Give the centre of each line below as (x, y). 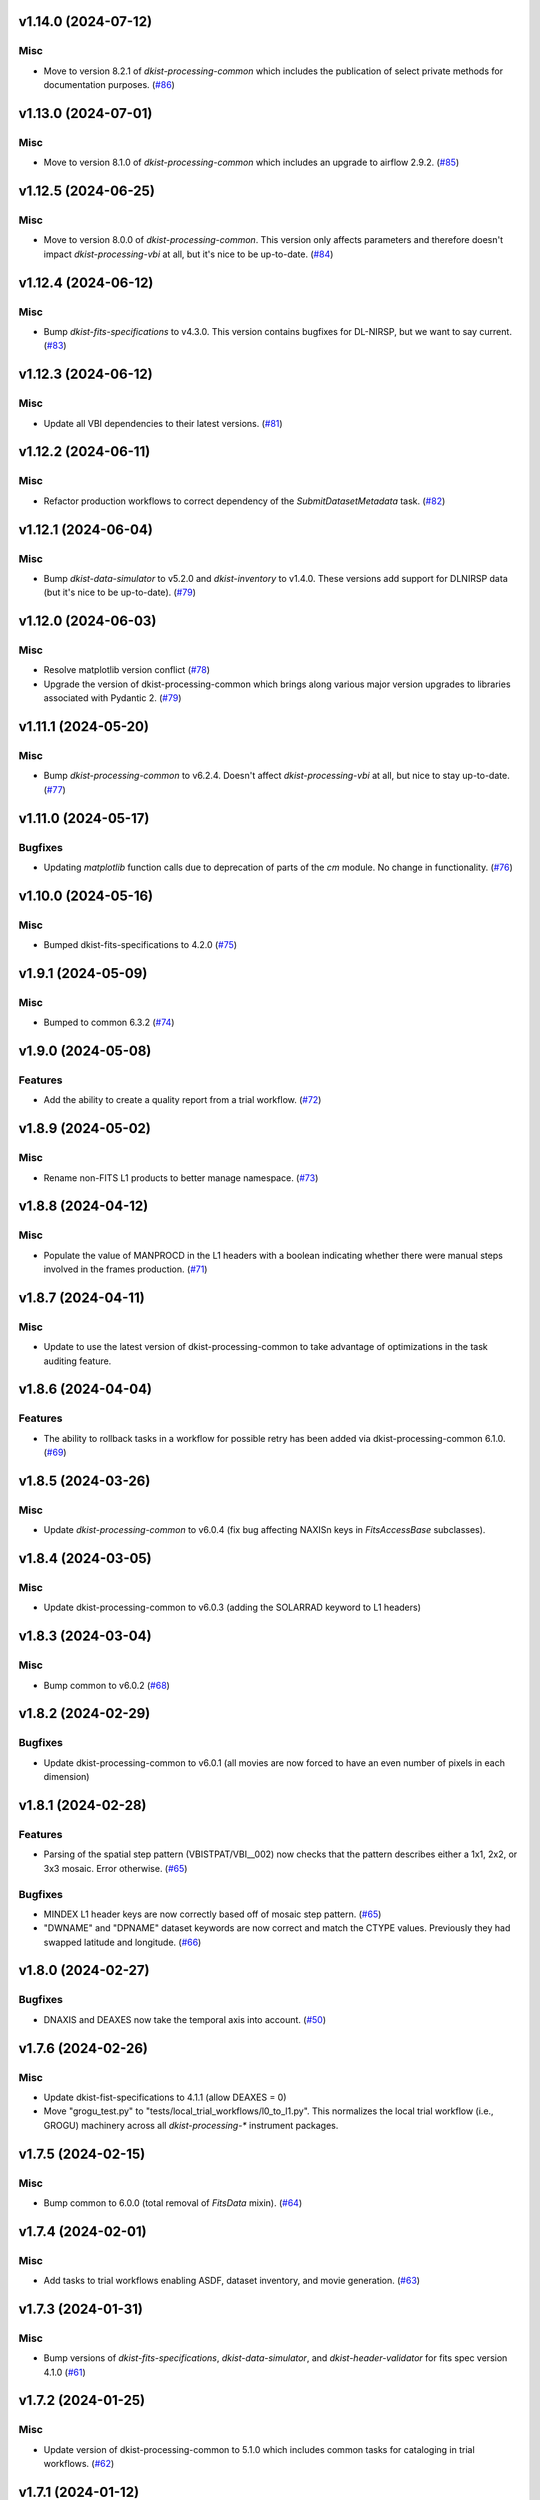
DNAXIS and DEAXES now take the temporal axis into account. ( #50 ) (185, 2019)
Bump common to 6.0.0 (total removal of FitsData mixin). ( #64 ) (173, 2202)
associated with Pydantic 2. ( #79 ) (112, 698)
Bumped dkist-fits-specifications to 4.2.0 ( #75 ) (140, 945)
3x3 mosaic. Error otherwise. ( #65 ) (115, 1868)
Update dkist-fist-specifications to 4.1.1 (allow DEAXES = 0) (165, 2097)
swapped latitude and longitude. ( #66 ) (122, 1942)
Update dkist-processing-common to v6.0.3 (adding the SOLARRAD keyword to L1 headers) (232, 1607)
